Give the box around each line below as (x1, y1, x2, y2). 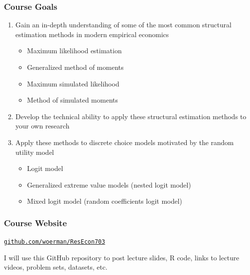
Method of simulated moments (27, 95, 118, 105)
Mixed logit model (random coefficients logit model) (27, 196, 182, 206)
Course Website (4, 216, 67, 229)
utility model (15, 147, 54, 157)
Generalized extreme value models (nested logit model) (27, 179, 191, 190)
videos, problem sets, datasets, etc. (4, 262, 108, 272)
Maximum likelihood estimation (27, 45, 122, 56)
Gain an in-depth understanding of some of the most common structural (15, 20, 231, 30)
